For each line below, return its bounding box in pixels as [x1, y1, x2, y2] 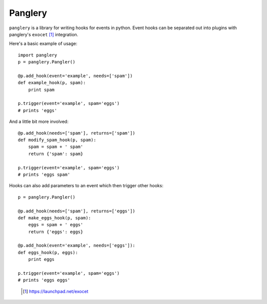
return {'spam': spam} [28, 151, 84, 156]
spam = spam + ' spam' [28, 144, 84, 150]
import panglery [18, 52, 57, 58]
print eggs [28, 256, 55, 262]
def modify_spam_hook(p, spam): [18, 137, 96, 143]
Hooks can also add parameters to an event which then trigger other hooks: [9, 183, 164, 189]
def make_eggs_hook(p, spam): [18, 215, 91, 220]
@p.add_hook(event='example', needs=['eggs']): [18, 243, 135, 249]
